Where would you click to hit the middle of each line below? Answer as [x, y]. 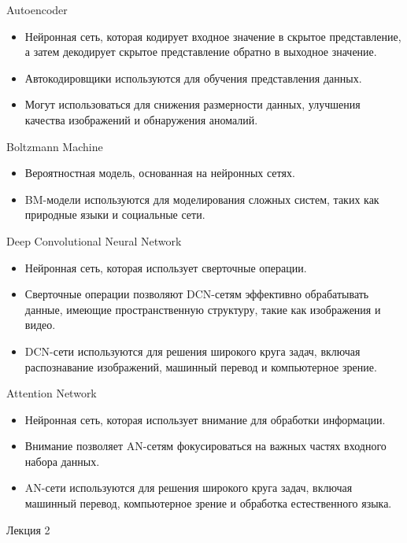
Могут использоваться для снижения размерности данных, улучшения [192, 104]
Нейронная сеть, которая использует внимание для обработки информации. [205, 419]
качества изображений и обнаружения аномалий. [141, 119]
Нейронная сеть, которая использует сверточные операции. [166, 267]
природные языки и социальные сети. [115, 214]
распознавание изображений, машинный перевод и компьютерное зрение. [201, 366]
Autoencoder [37, 9]
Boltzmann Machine [55, 146]
